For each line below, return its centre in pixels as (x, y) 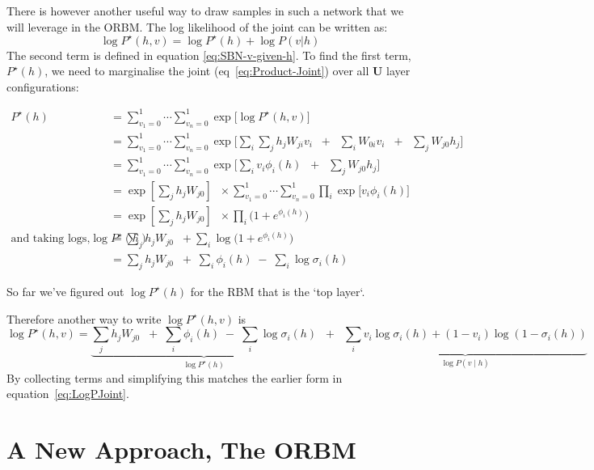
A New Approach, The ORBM (181, 449)
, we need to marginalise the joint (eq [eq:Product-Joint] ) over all (207, 71)
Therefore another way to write (84, 318)
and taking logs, (51, 239)
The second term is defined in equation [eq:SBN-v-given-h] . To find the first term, (209, 55)
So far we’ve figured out (65, 291)
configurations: (43, 86)
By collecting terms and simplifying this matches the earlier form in (175, 377)
